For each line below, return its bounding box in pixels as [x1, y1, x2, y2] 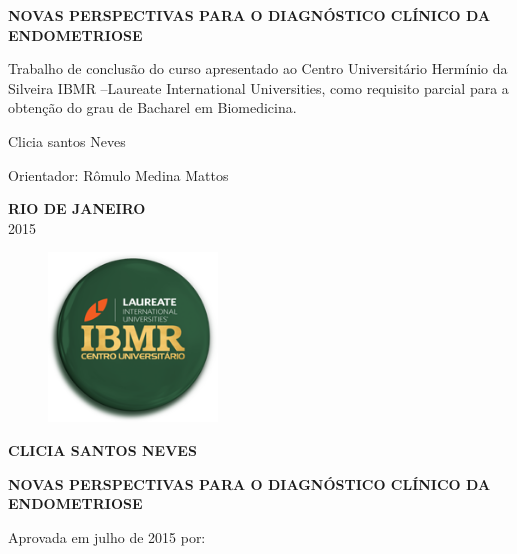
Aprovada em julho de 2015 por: [8, 526, 206, 547]
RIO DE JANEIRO [8, 198, 146, 219]
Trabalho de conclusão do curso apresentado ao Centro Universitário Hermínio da [8, 58, 508, 79]
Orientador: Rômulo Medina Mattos [8, 164, 229, 185]
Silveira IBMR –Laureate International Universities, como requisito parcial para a [8, 77, 509, 98]
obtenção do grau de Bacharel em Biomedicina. [8, 97, 297, 118]
